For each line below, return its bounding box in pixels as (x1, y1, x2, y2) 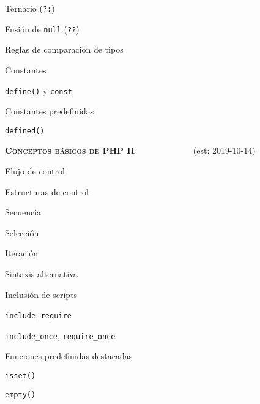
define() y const (5, 84, 72, 97)
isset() (5, 372, 36, 381)
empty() (5, 390, 36, 399)
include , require (5, 309, 72, 321)
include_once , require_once (5, 329, 116, 342)
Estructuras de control (5, 185, 89, 198)
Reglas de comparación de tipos (5, 43, 124, 56)
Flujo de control (5, 165, 65, 177)
